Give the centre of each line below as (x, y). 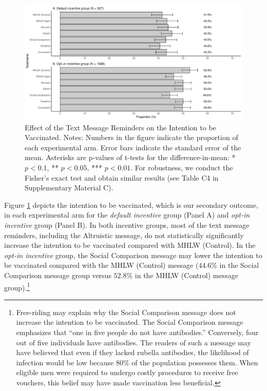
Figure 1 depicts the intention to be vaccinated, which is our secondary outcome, (131, 204)
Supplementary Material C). (69, 188)
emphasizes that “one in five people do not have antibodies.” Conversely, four (137, 332)
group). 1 (17, 286)
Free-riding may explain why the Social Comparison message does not (126, 312)
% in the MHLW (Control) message (182, 275)
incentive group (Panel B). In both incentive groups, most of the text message (127, 225)
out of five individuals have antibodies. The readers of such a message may (133, 342)
